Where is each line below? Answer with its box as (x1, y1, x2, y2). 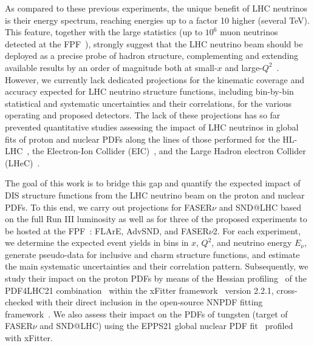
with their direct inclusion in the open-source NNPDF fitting (36, 296, 263, 308)
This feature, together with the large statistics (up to (5, 25, 203, 38)
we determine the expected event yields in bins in (5, 236, 189, 249)
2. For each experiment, (213, 224, 301, 237)
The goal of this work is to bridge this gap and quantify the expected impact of (5, 177, 301, 189)
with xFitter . (5, 331, 53, 344)
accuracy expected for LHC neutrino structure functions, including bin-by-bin (5, 85, 294, 98)
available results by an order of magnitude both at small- (5, 61, 217, 73)
